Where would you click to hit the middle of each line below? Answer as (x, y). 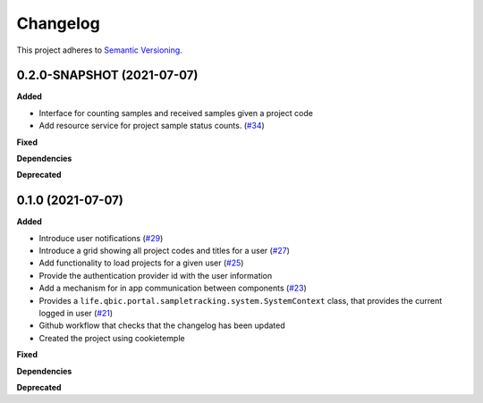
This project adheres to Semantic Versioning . (99, 50)
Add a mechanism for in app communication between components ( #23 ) (173, 288)
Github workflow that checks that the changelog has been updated (162, 325)
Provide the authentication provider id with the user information (156, 275)
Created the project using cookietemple (112, 338)
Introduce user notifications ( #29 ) (101, 238)
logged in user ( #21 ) (76, 314)
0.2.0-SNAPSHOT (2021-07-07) (107, 76)
